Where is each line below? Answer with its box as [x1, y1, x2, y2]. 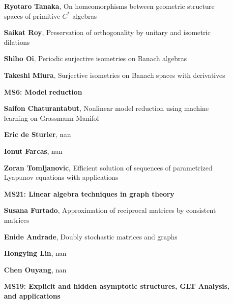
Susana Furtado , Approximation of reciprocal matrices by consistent [4, 205, 216, 215]
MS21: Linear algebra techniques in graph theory [4, 188, 175, 199]
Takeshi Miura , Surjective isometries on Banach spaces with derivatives [4, 69, 225, 80]
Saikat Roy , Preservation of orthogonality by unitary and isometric [4, 27, 211, 37]
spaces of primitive [4, 10, 60, 21]
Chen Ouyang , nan [4, 264, 67, 274]
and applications [4, 290, 60, 301]
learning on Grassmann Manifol [4, 112, 99, 123]
